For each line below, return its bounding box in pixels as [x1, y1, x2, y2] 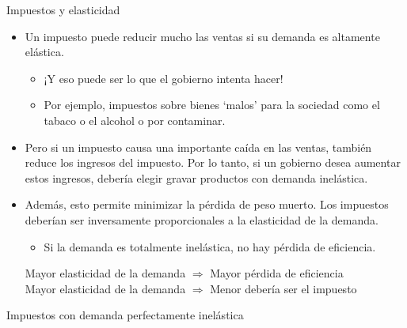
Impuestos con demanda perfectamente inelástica [6, 307, 244, 323]
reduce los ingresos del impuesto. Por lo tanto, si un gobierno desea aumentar [25, 154, 401, 171]
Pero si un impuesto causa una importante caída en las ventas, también [25, 138, 372, 155]
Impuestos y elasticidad [6, 2, 120, 17]
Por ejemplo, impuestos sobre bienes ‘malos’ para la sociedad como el [44, 96, 380, 113]
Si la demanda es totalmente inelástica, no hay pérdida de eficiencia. [44, 238, 376, 254]
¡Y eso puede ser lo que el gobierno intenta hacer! [44, 70, 283, 86]
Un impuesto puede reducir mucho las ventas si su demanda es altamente [25, 28, 380, 44]
